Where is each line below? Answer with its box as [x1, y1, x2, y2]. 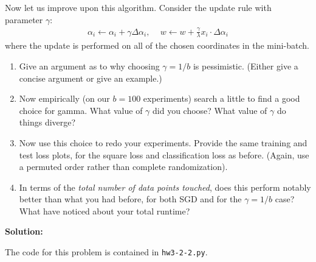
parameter [5, 13, 43, 26]
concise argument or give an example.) [19, 71, 162, 84]
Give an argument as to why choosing [19, 59, 160, 72]
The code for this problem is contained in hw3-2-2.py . [5, 246, 208, 258]
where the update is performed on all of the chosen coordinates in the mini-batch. [5, 39, 309, 52]
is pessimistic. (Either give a [193, 59, 298, 72]
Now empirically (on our [19, 92, 110, 105]
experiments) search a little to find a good [143, 92, 300, 105]
